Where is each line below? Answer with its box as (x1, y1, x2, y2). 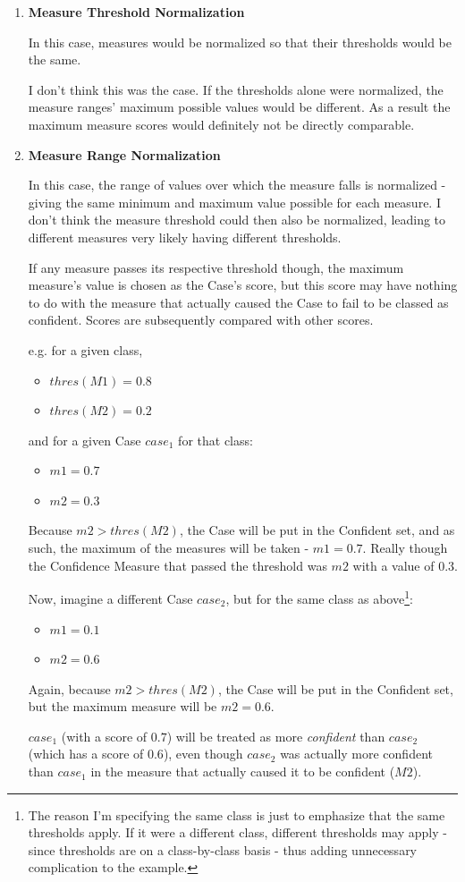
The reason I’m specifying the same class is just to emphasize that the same (28, 805, 445, 824)
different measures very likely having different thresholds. (28, 227, 342, 246)
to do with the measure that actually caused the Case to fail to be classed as (28, 293, 449, 311)
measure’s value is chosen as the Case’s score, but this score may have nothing (28, 276, 458, 294)
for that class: (178, 430, 253, 449)
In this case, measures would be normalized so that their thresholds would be (28, 32, 452, 51)
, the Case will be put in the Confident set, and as (179, 521, 455, 539)
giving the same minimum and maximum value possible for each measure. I (28, 192, 441, 211)
